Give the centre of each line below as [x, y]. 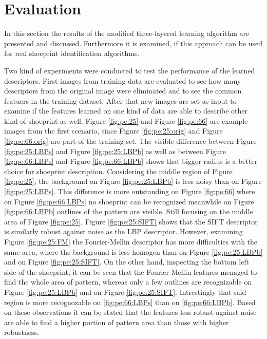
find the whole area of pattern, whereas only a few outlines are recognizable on [128, 282]
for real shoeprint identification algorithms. [72, 53]
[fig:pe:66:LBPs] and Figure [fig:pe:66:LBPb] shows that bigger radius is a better [131, 161]
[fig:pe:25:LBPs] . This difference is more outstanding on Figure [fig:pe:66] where [130, 191]
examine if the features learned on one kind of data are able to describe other [126, 111]
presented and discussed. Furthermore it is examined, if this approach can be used [133, 43]
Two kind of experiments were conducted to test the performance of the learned [130, 70]
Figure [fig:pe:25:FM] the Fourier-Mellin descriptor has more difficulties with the [131, 241]
